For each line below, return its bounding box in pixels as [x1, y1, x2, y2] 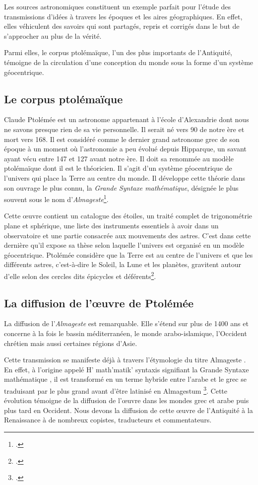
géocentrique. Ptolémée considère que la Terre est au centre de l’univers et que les [4, 249, 253, 260]
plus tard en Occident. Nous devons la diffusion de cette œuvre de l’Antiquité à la [4, 405, 253, 415]
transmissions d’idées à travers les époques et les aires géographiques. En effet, [4, 11, 243, 21]
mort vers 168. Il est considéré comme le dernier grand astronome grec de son [4, 134, 240, 144]
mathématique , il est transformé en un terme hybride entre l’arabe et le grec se [4, 374, 247, 384]
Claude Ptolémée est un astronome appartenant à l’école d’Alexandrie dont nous [4, 114, 249, 125]
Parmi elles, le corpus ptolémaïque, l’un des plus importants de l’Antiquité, [4, 47, 232, 58]
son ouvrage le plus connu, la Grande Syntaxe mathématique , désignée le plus [4, 182, 239, 193]
